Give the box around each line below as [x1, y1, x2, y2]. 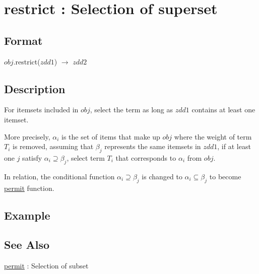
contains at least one [191, 104, 255, 115]
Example [4, 207, 50, 223]
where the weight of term [174, 131, 252, 142]
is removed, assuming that [13, 141, 94, 152]
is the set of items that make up [61, 131, 160, 142]
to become [209, 171, 241, 181]
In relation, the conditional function [4, 171, 115, 181]
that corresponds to [115, 152, 176, 163]
